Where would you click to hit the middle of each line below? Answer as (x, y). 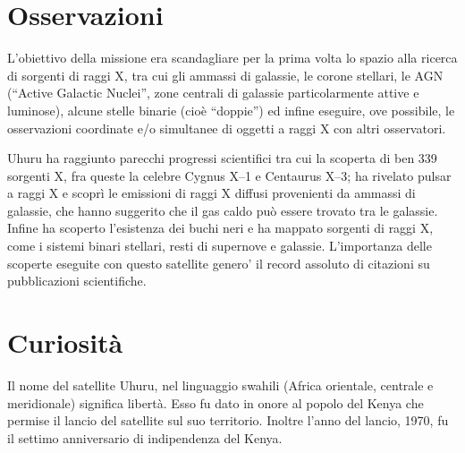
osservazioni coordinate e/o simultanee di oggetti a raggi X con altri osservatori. (227, 128)
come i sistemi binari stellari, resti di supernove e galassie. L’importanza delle (220, 246)
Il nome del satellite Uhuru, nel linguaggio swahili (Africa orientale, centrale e (220, 385)
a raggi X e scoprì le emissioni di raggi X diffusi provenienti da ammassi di (211, 193)
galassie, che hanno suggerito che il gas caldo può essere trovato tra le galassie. (223, 210)
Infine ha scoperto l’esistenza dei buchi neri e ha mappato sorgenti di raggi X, (220, 228)
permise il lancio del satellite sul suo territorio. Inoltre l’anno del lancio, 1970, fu (228, 420)
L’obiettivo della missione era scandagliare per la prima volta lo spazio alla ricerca (232, 58)
